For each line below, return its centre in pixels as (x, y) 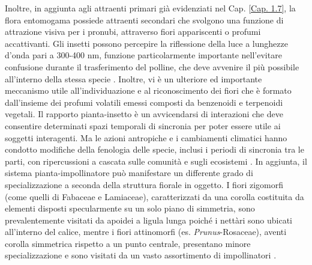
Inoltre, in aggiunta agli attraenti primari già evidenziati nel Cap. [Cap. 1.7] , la (150, 8)
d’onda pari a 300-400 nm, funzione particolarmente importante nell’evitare (143, 55)
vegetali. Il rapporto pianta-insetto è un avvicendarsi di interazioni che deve (144, 114)
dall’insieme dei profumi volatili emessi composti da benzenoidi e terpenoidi (144, 102)
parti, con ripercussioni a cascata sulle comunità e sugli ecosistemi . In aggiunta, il (156, 161)
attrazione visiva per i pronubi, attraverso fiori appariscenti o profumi (133, 32)
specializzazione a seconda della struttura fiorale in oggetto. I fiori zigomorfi (144, 184)
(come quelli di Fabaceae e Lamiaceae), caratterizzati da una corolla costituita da (154, 196)
